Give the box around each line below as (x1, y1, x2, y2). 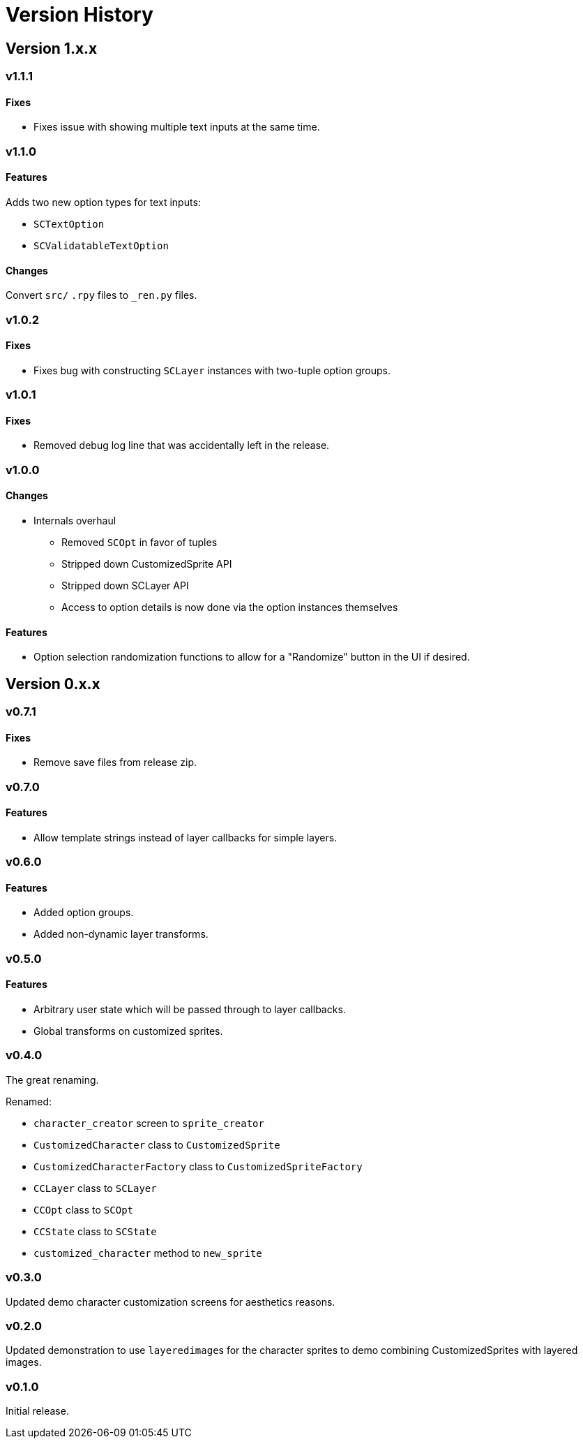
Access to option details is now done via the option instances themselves (61, 601, 398, 613)
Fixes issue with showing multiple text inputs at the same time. (33, 121, 320, 133)
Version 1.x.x (6, 39, 98, 57)
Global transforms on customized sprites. (33, 1025, 223, 1038)
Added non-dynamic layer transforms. (33, 928, 209, 941)
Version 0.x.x (6, 675, 100, 693)
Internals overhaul (33, 514, 116, 526)
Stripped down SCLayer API (61, 579, 189, 591)
